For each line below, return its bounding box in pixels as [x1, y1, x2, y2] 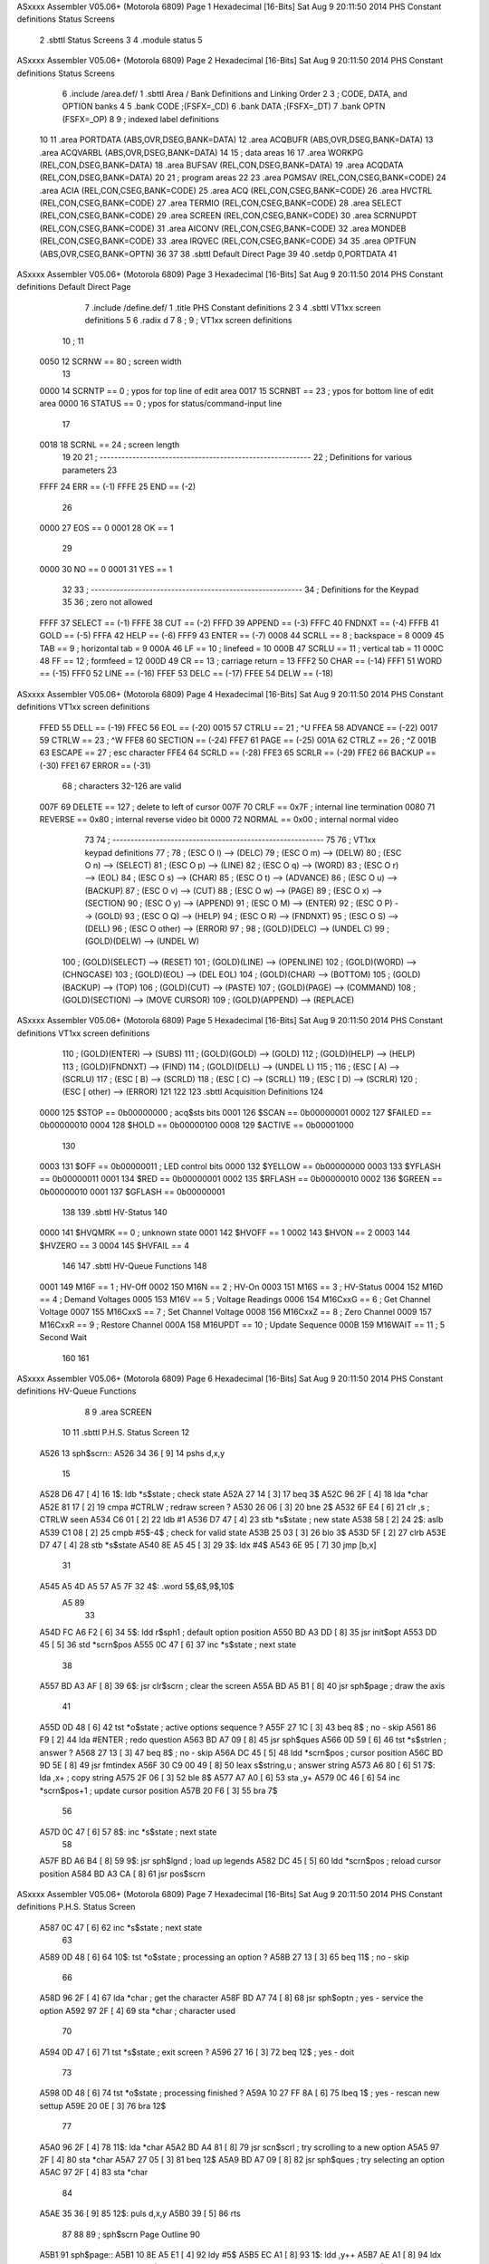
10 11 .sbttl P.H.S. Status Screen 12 [62, 1427, 190, 1438]
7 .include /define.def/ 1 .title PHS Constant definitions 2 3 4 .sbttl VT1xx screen [84, 302, 381, 312]
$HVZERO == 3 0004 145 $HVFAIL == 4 [39, 1240, 190, 1251]
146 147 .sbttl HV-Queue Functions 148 [62, 1261, 207, 1271]
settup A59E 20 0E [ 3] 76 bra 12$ [39, 2100, 167, 2111]
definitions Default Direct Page [16, 282, 131, 293]
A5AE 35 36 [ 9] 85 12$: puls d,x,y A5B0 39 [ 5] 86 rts [39, 2208, 241, 2219]
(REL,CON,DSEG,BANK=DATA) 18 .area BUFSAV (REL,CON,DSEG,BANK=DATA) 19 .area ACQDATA [39, 159, 404, 170]
